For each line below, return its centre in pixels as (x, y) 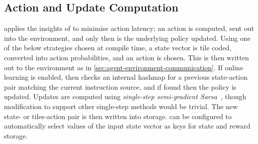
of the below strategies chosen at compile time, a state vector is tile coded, (118, 48)
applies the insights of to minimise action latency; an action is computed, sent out (129, 28)
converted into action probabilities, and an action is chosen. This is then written (127, 57)
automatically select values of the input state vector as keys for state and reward (127, 126)
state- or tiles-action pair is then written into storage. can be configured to (118, 116)
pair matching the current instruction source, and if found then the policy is (120, 86)
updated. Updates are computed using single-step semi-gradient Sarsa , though (125, 96)
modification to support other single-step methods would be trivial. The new (121, 106)
